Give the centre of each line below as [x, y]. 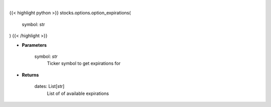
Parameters [34, 45]
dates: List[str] [49, 86]
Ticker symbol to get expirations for [84, 63]
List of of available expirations [78, 93]
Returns [30, 75]
